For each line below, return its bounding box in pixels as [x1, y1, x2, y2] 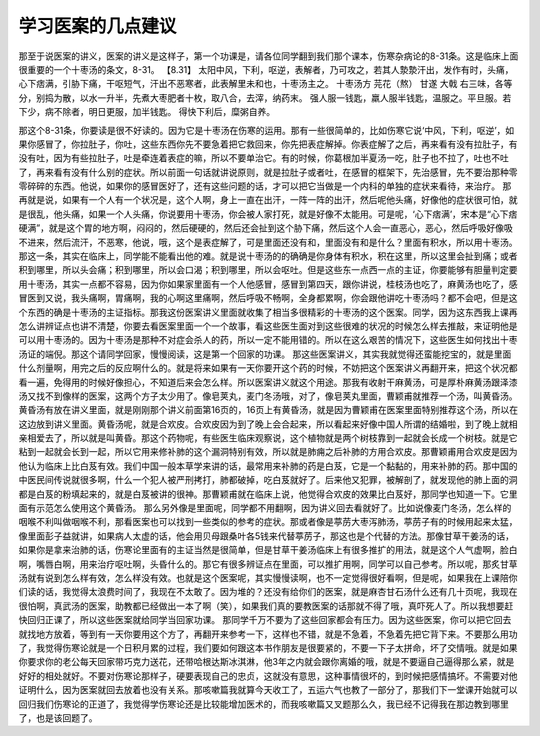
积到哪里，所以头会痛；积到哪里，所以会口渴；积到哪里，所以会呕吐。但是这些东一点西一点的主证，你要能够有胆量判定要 [18, 264, 518, 276]
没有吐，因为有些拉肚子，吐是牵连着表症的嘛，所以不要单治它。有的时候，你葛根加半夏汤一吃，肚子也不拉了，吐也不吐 [18, 152, 509, 164]
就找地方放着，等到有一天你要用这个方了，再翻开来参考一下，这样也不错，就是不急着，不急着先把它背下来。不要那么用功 [18, 628, 518, 640]
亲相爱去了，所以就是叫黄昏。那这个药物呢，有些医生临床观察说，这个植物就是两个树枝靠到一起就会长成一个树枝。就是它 [18, 432, 518, 444]
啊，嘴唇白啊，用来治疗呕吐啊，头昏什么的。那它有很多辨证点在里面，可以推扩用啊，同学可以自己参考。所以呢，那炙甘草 [18, 558, 518, 570]
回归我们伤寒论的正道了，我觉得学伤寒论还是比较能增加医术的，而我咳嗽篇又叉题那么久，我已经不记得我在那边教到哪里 [18, 698, 509, 710]
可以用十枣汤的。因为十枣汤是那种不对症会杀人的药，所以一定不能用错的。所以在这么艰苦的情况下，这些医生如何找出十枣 [18, 334, 518, 346]
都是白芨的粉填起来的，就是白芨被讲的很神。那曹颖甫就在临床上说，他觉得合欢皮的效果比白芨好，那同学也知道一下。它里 [18, 488, 518, 500]
